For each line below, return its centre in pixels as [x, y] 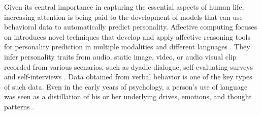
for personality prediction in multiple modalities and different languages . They [127, 47]
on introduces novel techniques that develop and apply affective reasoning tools [127, 36]
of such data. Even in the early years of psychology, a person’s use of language [126, 86]
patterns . [19, 106]
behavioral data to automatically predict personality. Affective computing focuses [131, 27]
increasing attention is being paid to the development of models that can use [123, 17]
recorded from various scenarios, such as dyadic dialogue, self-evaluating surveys [129, 66]
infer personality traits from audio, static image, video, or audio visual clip [120, 56]
